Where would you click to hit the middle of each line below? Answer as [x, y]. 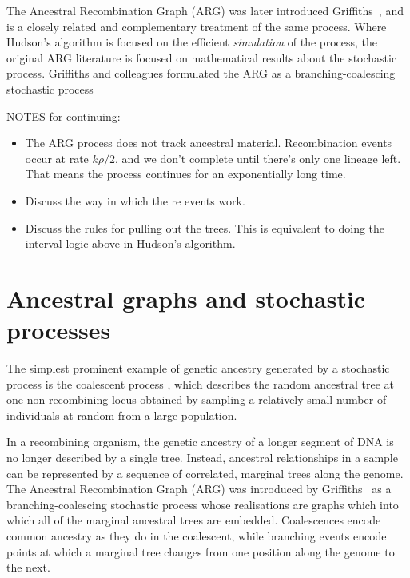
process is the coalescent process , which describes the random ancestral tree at [201, 383]
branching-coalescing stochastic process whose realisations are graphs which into [203, 504]
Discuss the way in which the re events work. [135, 200]
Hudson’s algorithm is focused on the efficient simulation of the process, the [192, 42]
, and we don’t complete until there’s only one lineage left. [258, 158]
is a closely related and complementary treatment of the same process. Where [197, 26]
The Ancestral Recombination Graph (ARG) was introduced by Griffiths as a [199, 489]
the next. [28, 567]
